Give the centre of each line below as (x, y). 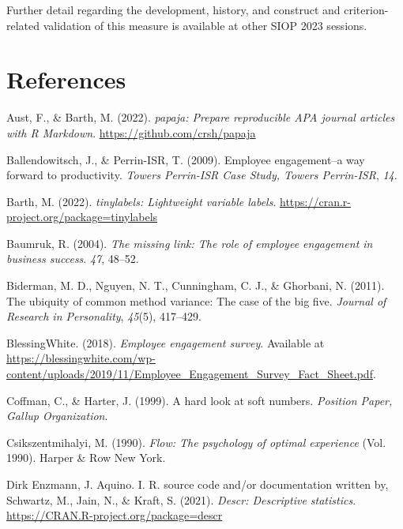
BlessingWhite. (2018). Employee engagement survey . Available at (166, 342)
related (23, 25)
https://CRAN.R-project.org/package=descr (115, 515)
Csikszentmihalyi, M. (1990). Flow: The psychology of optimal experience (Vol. (196, 442)
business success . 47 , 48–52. (73, 259)
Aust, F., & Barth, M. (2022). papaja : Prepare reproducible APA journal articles (201, 117)
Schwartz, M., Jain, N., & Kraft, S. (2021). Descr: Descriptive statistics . (181, 499)
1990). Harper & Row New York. (86, 458)
